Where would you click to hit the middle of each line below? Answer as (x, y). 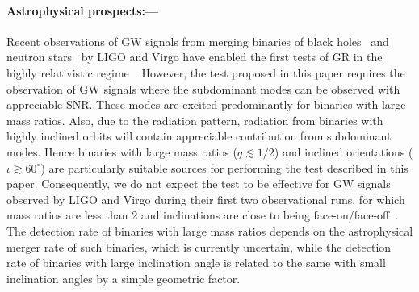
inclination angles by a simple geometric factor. (124, 278)
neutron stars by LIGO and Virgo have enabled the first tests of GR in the (195, 57)
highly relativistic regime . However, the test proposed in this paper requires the (206, 72)
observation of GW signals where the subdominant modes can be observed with (203, 88)
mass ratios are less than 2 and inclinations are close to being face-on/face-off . (203, 215)
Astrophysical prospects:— (83, 10)
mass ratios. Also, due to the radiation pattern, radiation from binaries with (195, 120)
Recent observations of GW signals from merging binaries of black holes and (198, 41)
